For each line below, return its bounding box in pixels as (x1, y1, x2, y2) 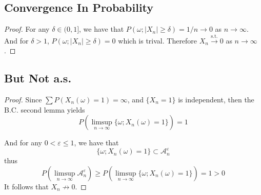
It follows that (4, 181, 49, 191)
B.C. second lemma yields (4, 104, 85, 115)
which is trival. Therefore (118, 35, 197, 46)
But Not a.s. (4, 70, 72, 86)
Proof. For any (4, 24, 50, 34)
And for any (4, 137, 42, 148)
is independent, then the (178, 94, 254, 104)
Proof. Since (4, 94, 42, 104)
